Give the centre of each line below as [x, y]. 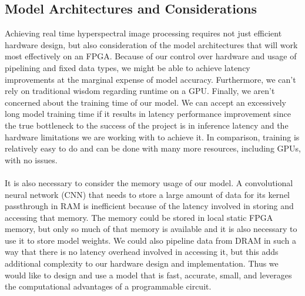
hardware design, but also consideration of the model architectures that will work [151, 44]
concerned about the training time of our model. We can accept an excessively [145, 102]
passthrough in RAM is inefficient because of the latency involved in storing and [149, 206]
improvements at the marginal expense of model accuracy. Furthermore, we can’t [150, 79]
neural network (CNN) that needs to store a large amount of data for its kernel [148, 194]
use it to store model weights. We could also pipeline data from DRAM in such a [150, 240]
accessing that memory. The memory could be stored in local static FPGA [139, 217]
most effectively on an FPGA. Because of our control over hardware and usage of [151, 56]
